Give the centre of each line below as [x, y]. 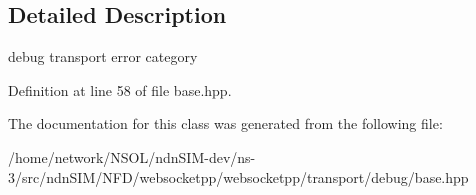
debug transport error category [103, 56]
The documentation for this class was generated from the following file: [225, 123]
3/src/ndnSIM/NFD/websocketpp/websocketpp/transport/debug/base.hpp [238, 176]
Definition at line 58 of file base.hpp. [120, 89]
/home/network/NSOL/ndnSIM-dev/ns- [132, 156]
